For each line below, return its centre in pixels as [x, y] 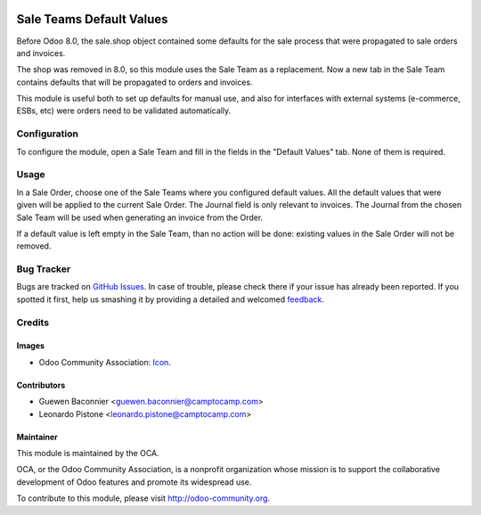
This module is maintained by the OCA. [88, 453]
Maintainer [37, 437]
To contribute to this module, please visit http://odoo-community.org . [143, 498]
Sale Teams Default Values [92, 19]
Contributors [41, 385]
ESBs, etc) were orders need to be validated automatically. [124, 110]
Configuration [48, 134]
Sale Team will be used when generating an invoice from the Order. [140, 217]
